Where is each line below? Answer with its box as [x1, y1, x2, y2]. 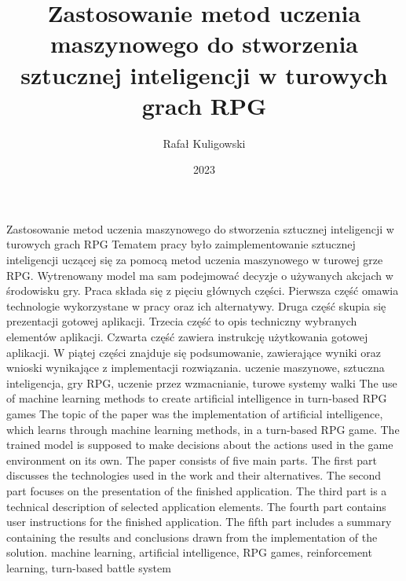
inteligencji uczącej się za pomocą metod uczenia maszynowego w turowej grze [6, 252, 383, 268]
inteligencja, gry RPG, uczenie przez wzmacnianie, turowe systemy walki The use [6, 374, 397, 391]
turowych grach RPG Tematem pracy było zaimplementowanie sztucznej [6, 236, 356, 252]
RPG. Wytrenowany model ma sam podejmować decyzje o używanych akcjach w [6, 267, 393, 283]
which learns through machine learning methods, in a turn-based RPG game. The [6, 421, 400, 437]
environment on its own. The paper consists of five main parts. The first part [6, 451, 377, 468]
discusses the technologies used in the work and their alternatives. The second [6, 467, 382, 484]
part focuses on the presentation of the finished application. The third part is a [6, 482, 387, 498]
